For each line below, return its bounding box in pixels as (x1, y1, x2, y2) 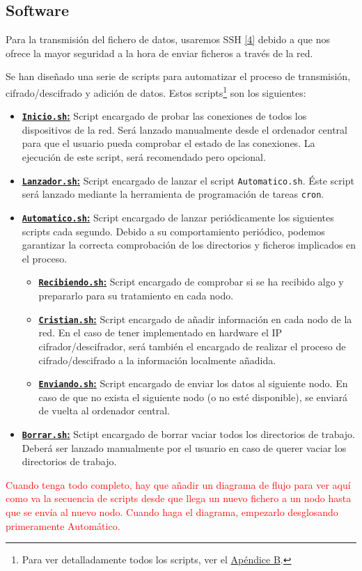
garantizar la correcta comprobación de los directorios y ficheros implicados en (22, 237, 356, 252)
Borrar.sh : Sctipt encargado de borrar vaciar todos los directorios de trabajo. (22, 426, 355, 441)
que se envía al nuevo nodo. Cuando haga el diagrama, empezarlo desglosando (6, 504, 338, 519)
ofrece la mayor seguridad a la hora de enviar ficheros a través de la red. (6, 45, 313, 60)
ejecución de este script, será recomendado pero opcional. (22, 150, 266, 164)
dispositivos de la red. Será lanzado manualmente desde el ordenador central (22, 122, 347, 136)
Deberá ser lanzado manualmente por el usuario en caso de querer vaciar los (22, 440, 347, 455)
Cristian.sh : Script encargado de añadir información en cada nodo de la (38, 311, 352, 326)
